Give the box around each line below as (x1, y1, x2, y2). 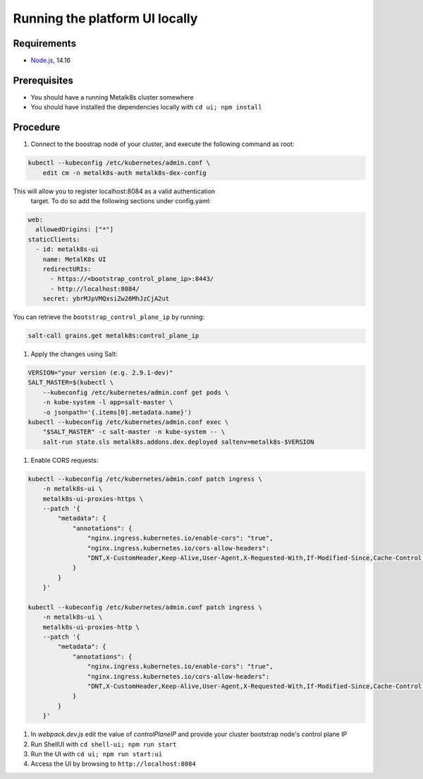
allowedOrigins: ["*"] (35, 226, 114, 234)
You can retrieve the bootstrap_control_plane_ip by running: (13, 313, 204, 321)
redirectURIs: (42, 265, 92, 273)
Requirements (13, 37, 77, 49)
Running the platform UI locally (13, 11, 198, 26)
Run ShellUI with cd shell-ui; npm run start (30, 739, 177, 748)
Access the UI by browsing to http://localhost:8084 (30, 759, 197, 768)
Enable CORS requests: (30, 456, 99, 464)
